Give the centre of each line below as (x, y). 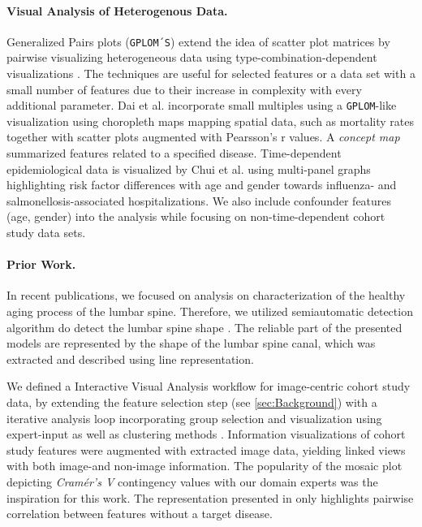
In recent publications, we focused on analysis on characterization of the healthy (206, 295)
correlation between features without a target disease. (140, 514)
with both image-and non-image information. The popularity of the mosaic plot (205, 466)
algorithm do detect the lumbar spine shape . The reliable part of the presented (205, 327)
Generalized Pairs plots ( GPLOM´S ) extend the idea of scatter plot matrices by (198, 41)
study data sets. (46, 233)
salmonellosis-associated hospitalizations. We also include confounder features (199, 200)
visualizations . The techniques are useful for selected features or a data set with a (211, 73)
